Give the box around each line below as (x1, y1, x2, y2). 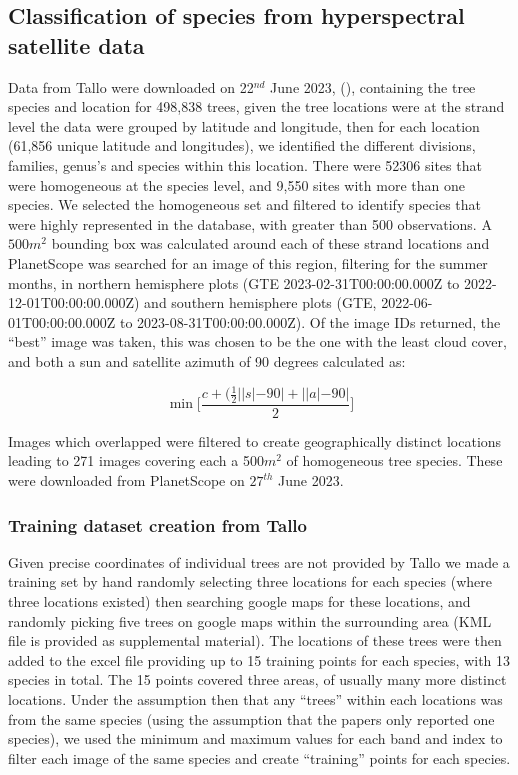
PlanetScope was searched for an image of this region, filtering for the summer (8, 252, 488, 273)
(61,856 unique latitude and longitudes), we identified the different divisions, (8, 135, 476, 156)
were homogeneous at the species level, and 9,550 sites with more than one (8, 174, 465, 195)
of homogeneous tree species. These (286, 450, 503, 471)
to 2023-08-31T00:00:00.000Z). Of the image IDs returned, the (119, 311, 501, 332)
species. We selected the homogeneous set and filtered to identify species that (8, 194, 482, 215)
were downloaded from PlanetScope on (8, 470, 245, 491)
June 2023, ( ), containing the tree (270, 76, 476, 97)
